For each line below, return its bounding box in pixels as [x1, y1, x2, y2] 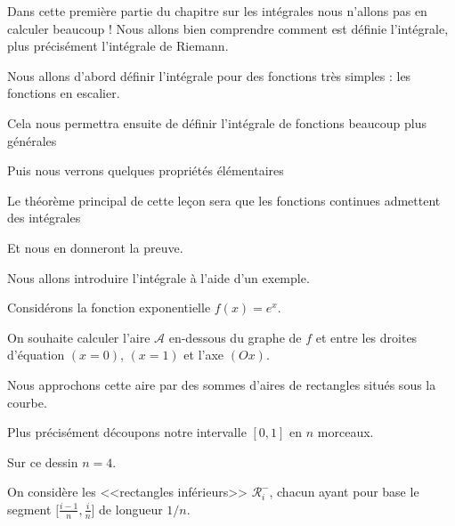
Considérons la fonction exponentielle [7, 298, 211, 317]
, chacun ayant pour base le [269, 482, 419, 501]
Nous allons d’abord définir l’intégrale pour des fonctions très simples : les [7, 66, 411, 85]
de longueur [99, 499, 163, 518]
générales [7, 131, 57, 150]
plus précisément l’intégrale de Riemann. [7, 36, 229, 55]
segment [7, 499, 52, 518]
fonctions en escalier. [7, 84, 120, 102]
